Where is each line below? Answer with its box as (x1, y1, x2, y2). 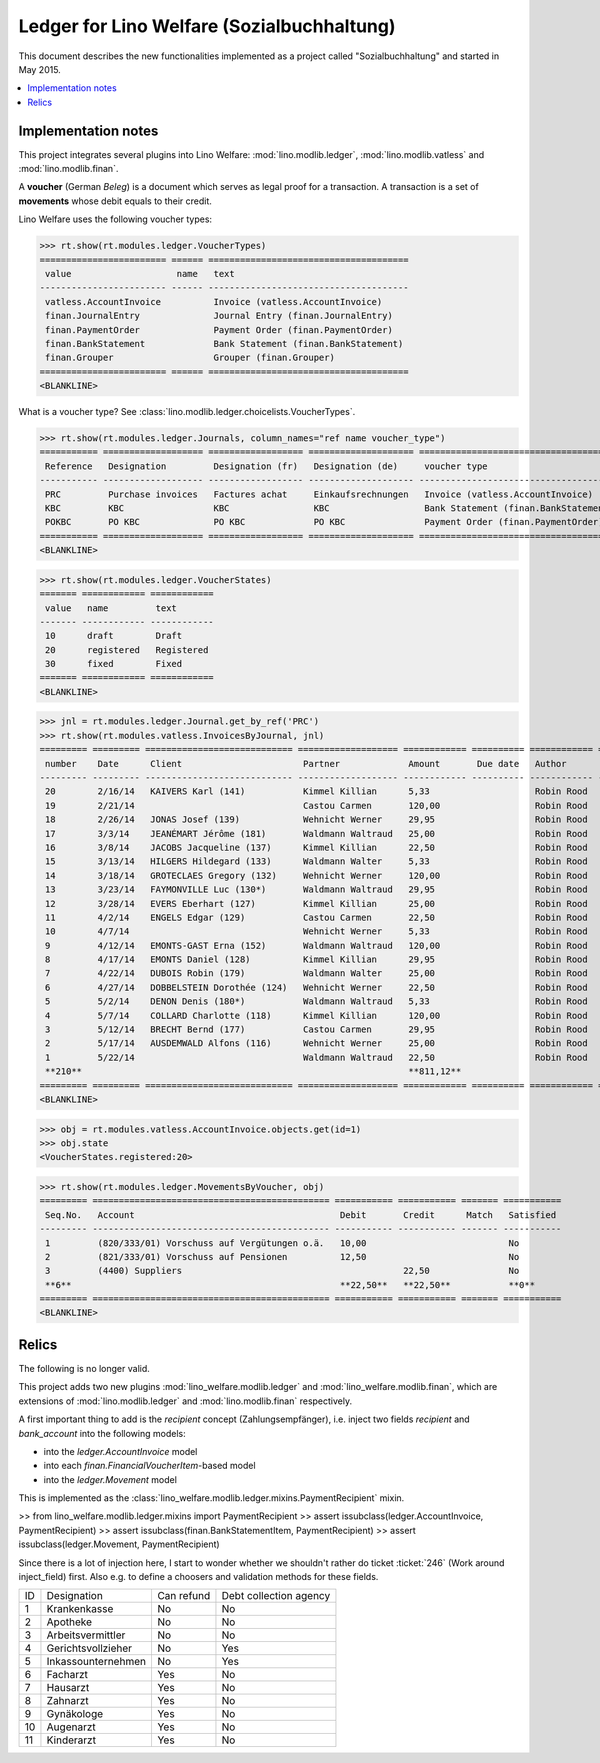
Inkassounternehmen (46, 1655, 147, 1669)
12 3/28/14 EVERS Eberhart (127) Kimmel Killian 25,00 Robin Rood (45, 898, 589, 909)
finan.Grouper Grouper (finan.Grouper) (45, 352, 335, 364)
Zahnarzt (46, 1694, 89, 1708)
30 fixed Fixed (45, 658, 183, 670)
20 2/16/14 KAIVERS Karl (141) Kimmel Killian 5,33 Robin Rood (45, 786, 589, 797)
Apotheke (46, 1615, 93, 1629)
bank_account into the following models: (18, 1427, 186, 1439)
